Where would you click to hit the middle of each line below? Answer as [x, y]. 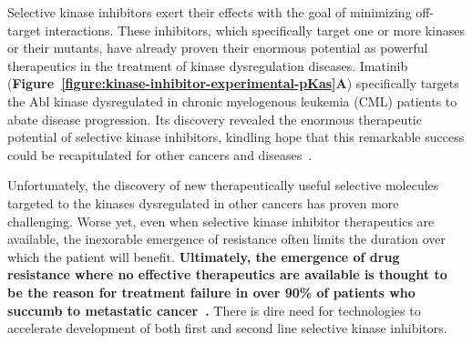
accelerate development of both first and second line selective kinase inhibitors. [227, 328]
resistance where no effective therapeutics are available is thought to [227, 274]
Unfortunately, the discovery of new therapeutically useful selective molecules [223, 185]
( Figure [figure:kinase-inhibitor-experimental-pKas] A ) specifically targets [233, 83]
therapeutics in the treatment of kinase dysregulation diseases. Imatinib [208, 65]
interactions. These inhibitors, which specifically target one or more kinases [255, 30]
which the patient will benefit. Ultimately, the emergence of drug [204, 256]
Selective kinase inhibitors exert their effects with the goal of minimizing [210, 12]
